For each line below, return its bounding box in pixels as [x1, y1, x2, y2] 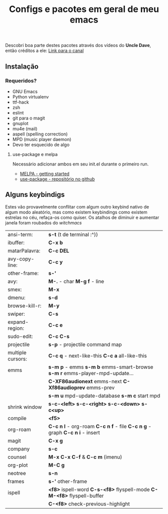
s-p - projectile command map [48, 341, 122, 348]
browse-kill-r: [7, 302, 41, 309]
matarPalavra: [7, 247, 40, 254]
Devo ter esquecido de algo [12, 141, 70, 147]
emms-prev [86, 384, 115, 391]
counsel [7, 453, 26, 460]
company [7, 445, 30, 452]
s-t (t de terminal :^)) [48, 231, 98, 238]
